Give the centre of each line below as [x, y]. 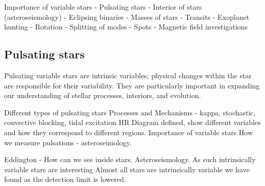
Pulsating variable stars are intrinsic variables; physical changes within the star [128, 75]
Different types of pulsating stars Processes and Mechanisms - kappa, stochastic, [130, 112]
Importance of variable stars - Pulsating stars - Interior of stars [103, 7]
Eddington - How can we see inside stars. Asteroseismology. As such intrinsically [130, 159]
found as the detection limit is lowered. [65, 179]
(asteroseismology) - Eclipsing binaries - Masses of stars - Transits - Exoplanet [127, 17]
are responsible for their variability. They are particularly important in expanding [132, 85]
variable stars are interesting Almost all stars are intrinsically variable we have [127, 169]
